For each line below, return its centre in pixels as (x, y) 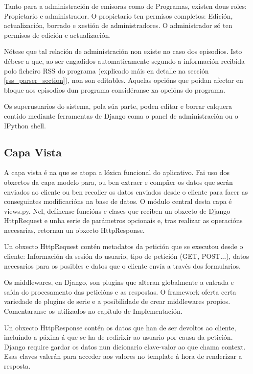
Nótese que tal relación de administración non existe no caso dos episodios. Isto (123, 51)
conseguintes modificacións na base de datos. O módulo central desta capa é (118, 201)
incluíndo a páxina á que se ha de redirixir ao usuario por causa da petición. (118, 337)
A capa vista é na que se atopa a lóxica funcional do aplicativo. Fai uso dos (117, 172)
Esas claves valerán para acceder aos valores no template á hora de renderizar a (123, 356)
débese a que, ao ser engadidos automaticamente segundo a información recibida (124, 61)
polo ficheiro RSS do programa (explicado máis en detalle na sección (106, 70)
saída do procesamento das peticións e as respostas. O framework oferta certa (120, 291)
